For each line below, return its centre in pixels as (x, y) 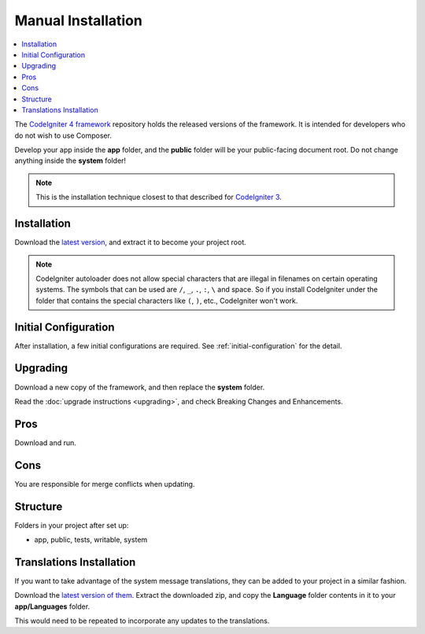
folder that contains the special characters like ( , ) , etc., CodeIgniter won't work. (167, 300)
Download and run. (45, 442)
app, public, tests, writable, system (91, 540)
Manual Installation (79, 20)
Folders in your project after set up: (72, 525)
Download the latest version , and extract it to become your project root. (131, 242)
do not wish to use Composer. (63, 135)
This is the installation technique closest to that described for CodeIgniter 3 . (159, 197)
